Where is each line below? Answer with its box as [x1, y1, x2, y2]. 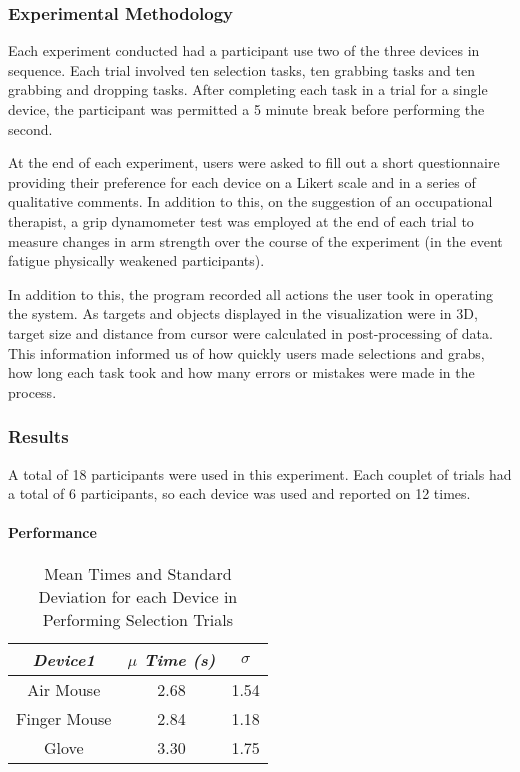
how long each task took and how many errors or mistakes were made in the [8, 362, 475, 383]
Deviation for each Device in [38, 584, 238, 608]
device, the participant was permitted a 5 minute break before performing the [8, 99, 485, 119]
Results [8, 424, 69, 449]
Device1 [32, 647, 95, 671]
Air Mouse [27, 677, 101, 701]
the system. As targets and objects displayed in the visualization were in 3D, [8, 303, 478, 324]
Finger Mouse [16, 706, 112, 730]
